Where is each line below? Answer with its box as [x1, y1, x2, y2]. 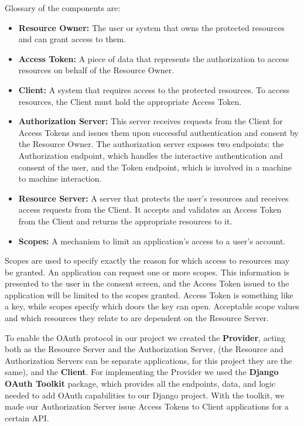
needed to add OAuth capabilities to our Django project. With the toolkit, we [5, 388, 285, 401]
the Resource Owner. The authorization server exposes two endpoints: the [18, 138, 284, 150]
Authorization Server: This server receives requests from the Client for [18, 115, 283, 127]
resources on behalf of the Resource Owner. [18, 64, 175, 76]
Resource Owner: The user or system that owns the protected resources [18, 21, 285, 33]
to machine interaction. [18, 172, 102, 185]
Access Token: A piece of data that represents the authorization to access [18, 52, 289, 64]
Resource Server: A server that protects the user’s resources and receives [18, 192, 289, 204]
